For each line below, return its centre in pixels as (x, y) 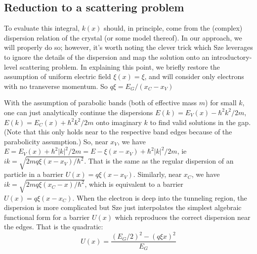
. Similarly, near (157, 174)
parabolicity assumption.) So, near (56, 141)
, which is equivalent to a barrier (134, 184)
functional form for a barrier (47, 217)
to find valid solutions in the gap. (200, 122)
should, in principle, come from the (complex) (173, 28)
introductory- (232, 57)
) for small (221, 103)
